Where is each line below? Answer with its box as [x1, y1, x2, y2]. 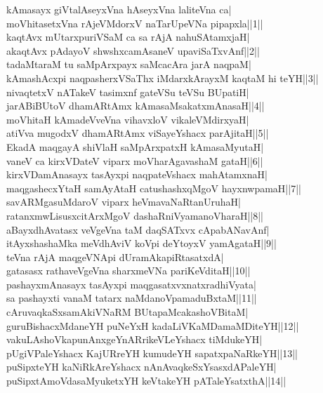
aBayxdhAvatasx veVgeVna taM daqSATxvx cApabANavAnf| [6, 222, 270, 237]
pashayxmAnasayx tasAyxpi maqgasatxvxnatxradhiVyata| [6, 277, 256, 291]
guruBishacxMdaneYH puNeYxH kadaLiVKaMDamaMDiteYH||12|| [6, 318, 299, 333]
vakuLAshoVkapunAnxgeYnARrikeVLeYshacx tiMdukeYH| [6, 332, 263, 347]
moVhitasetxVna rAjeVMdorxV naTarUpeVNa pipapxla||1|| [6, 15, 263, 30]
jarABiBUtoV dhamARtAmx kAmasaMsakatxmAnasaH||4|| [6, 98, 265, 113]
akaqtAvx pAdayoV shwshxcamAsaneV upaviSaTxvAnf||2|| [6, 43, 260, 58]
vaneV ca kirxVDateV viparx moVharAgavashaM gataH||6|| [6, 153, 263, 168]
